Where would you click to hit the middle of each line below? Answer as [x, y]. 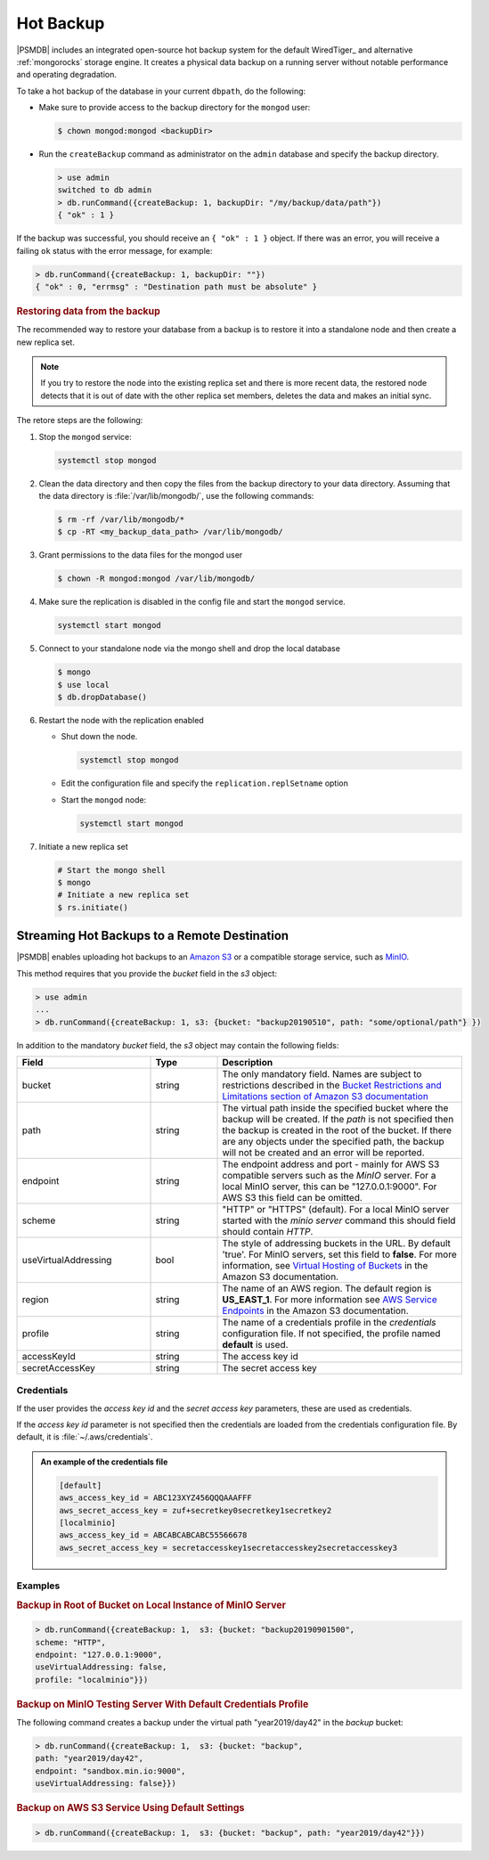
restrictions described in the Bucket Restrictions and [332, 1085]
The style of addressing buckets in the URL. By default [337, 1243]
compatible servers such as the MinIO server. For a [329, 1175]
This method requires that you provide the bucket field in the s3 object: [147, 973]
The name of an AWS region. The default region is [327, 1288]
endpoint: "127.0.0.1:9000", [99, 1654]
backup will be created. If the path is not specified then [338, 1119]
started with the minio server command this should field [339, 1220]
